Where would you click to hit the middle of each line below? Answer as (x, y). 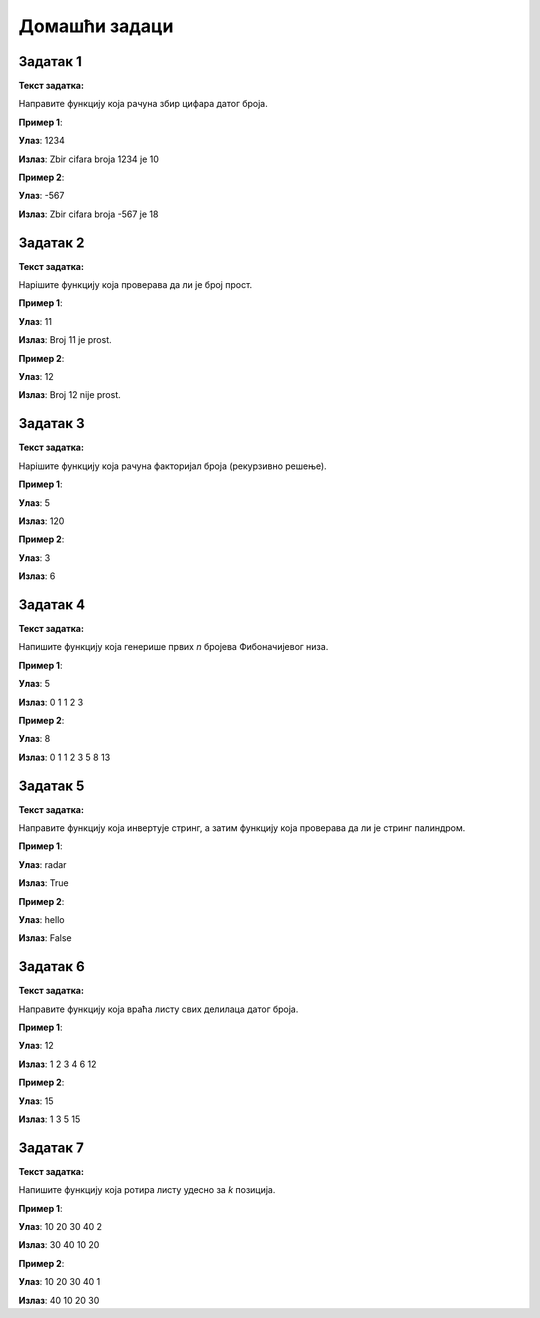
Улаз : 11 (35, 321)
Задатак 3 (51, 423)
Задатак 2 (51, 242)
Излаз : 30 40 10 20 (59, 1245)
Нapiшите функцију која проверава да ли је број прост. (135, 285)
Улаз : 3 (34, 557)
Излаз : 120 (41, 521)
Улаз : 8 (34, 739)
